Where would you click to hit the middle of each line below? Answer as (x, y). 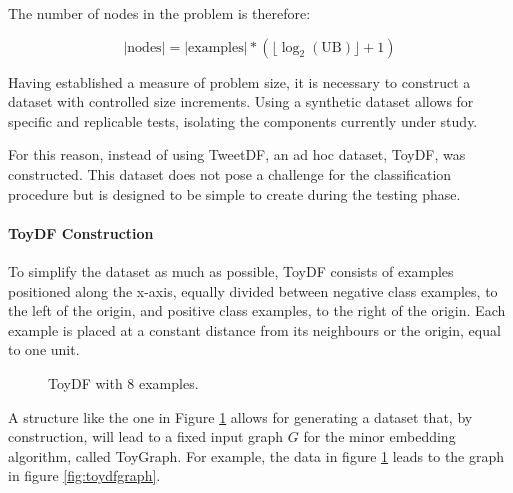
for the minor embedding (379, 436)
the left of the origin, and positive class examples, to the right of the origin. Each (257, 310)
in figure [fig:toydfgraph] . (84, 475)
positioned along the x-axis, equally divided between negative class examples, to (253, 290)
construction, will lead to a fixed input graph (146, 436)
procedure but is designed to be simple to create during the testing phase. (234, 193)
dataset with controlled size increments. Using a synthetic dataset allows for (241, 101)
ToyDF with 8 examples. (123, 382)
